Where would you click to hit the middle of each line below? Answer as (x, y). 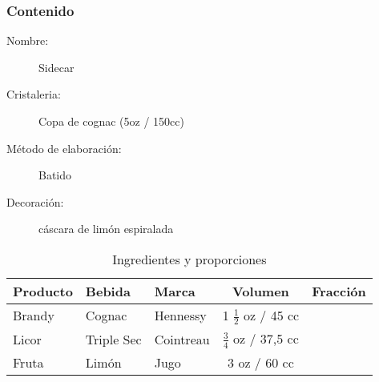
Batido (55, 175)
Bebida (108, 291)
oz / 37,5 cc (266, 339)
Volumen (260, 291)
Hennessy (180, 316)
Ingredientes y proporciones (189, 259)
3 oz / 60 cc (261, 362)
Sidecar (56, 67)
